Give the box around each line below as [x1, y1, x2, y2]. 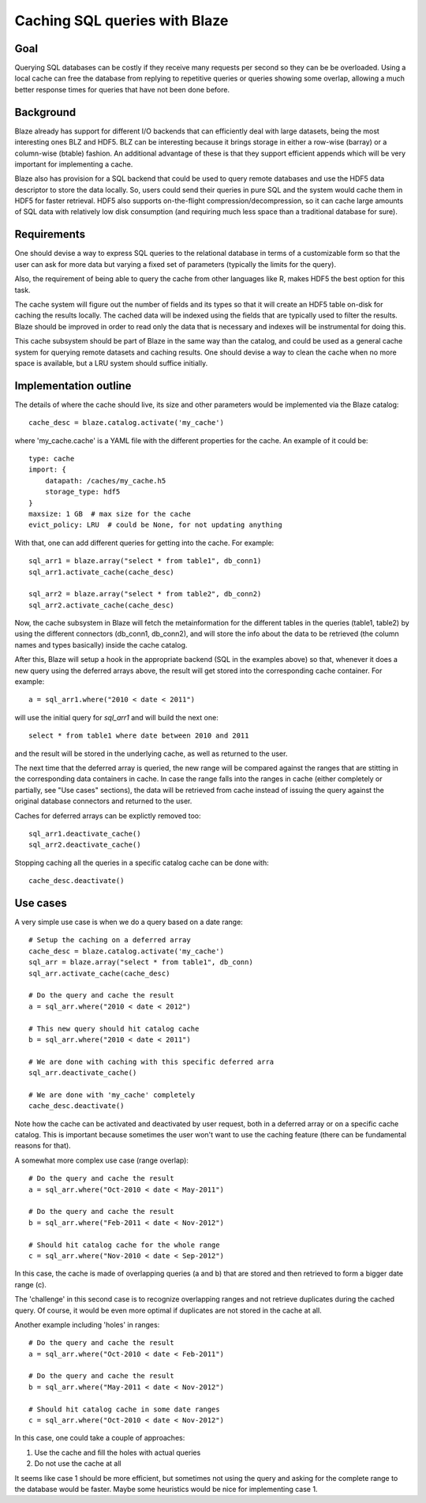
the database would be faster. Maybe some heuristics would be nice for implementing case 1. [14, 1484, 318, 1494]
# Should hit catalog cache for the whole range [28, 1240, 220, 1249]
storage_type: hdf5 [44, 487, 121, 497]
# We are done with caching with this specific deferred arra [28, 1057, 275, 1066]
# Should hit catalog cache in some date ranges [28, 1404, 220, 1414]
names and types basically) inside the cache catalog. [14, 640, 188, 649]
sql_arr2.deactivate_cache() [28, 840, 141, 849]
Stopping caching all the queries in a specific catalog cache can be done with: [14, 858, 270, 867]
